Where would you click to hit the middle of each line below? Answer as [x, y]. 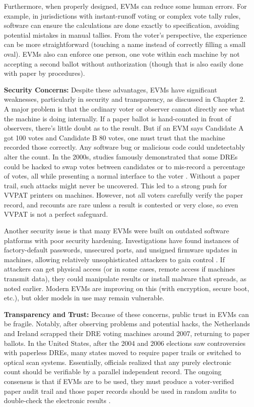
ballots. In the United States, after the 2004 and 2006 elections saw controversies [125, 343]
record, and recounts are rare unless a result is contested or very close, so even [121, 204]
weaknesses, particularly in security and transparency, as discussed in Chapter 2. [125, 99]
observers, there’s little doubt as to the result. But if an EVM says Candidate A [124, 128]
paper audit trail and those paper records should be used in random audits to [120, 391]
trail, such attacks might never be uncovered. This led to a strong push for [116, 185]
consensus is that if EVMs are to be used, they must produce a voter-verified [119, 381]
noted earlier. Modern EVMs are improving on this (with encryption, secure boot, [127, 288]
